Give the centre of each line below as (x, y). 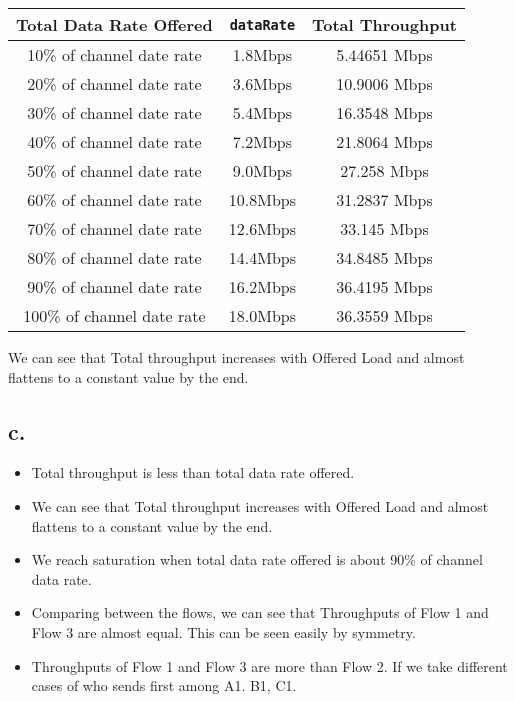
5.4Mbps (262, 112)
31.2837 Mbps (384, 199)
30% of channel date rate (114, 112)
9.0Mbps (262, 170)
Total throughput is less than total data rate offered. (193, 472)
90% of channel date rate (114, 286)
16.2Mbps (262, 286)
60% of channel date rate (114, 199)
